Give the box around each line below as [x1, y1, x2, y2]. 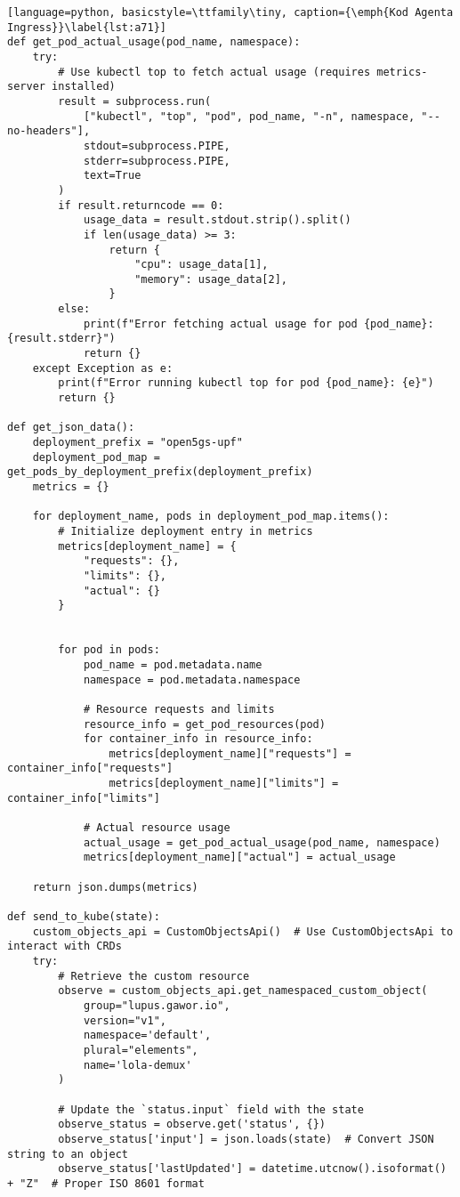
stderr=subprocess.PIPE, [83, 154, 230, 167]
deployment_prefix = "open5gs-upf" [32, 436, 243, 449]
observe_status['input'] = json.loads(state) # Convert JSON [58, 1132, 434, 1145]
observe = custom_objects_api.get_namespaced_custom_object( [58, 984, 428, 998]
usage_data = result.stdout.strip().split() [83, 214, 351, 227]
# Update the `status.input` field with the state [58, 1103, 364, 1116]
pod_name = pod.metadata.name [83, 658, 262, 671]
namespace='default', [83, 1029, 212, 1042]
